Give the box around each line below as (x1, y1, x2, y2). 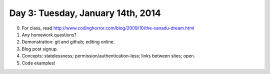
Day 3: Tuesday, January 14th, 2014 (9, 7, 161, 18)
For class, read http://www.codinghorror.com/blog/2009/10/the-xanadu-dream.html (21, 25, 194, 31)
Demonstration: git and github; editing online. (21, 39, 115, 45)
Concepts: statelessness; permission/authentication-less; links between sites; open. (21, 53, 195, 59)
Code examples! (21, 60, 55, 66)
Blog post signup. (21, 45, 58, 52)
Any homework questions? (21, 31, 77, 37)
